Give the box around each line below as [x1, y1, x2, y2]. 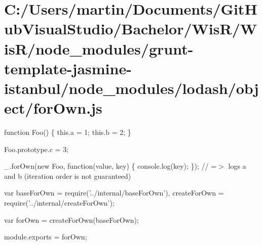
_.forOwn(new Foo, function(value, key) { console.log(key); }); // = [4, 161, 217, 171]
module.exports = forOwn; [4, 231, 87, 242]
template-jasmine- [4, 58, 132, 78]
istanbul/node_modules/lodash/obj [4, 77, 259, 98]
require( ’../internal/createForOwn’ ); [4, 198, 115, 208]
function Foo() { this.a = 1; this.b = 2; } [4, 127, 131, 137]
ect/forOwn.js [4, 97, 102, 118]
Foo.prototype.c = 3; [4, 143, 69, 154]
